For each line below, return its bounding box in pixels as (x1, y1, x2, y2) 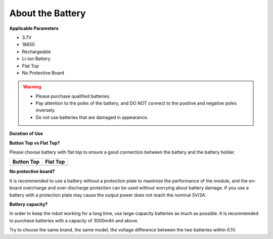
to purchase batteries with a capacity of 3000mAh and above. (9, 217, 139, 223)
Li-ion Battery (22, 56, 51, 62)
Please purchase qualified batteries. (35, 93, 111, 99)
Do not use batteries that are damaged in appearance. (35, 114, 149, 120)
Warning (23, 84, 41, 90)
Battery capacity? (9, 201, 48, 207)
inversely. (35, 107, 56, 113)
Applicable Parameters (9, 25, 59, 31)
